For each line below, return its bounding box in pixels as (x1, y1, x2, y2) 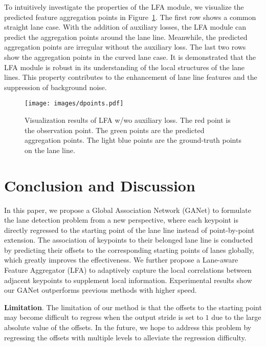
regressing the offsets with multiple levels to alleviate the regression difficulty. (4, 332, 247, 342)
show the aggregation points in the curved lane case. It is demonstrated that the (4, 51, 256, 62)
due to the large (211, 312, 261, 322)
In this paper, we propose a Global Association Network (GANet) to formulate (4, 204, 251, 215)
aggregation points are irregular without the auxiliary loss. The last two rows (4, 41, 246, 52)
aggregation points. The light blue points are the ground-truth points (25, 135, 241, 145)
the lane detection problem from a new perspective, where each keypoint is (4, 214, 238, 225)
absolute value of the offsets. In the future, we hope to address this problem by (4, 322, 252, 333)
